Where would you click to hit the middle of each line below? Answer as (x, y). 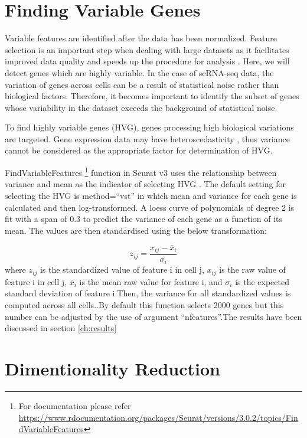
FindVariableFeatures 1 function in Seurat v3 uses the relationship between (141, 171)
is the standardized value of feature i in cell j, (122, 269)
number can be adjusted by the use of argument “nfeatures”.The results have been (153, 316)
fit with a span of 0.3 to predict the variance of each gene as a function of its (144, 219)
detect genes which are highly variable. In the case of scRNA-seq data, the (139, 72)
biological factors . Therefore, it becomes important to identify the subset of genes (152, 96)
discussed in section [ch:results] (61, 328)
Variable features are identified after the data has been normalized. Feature (141, 38)
